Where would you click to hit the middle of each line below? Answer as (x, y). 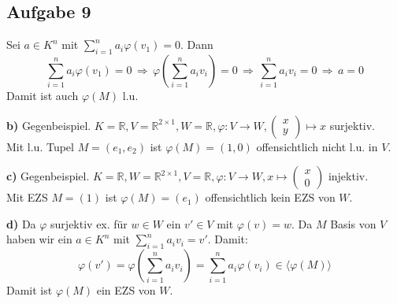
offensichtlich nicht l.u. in (317, 146)
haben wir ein (39, 239)
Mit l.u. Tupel (40, 146)
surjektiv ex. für (89, 223)
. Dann (197, 44)
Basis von (353, 223)
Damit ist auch (43, 95)
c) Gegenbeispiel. (48, 176)
